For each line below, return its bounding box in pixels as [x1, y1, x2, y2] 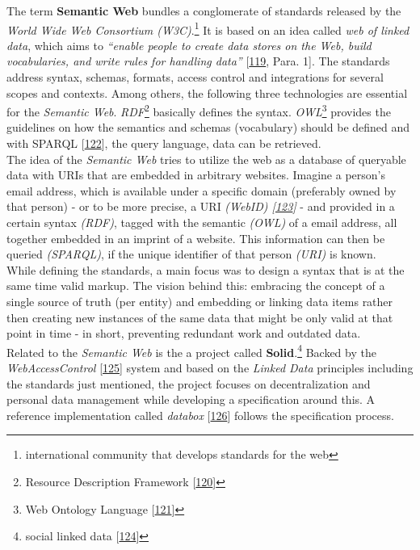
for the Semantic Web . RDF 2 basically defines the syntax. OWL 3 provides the [6, 101, 391, 120]
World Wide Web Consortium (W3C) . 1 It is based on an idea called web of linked [6, 19, 409, 38]
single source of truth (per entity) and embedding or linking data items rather [6, 293, 393, 309]
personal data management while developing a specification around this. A [6, 391, 376, 408]
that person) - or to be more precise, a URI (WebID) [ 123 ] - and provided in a [6, 198, 395, 215]
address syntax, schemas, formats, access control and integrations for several [6, 69, 384, 86]
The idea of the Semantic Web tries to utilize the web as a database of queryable [6, 150, 406, 167]
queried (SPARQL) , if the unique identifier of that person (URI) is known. [6, 246, 376, 262]
